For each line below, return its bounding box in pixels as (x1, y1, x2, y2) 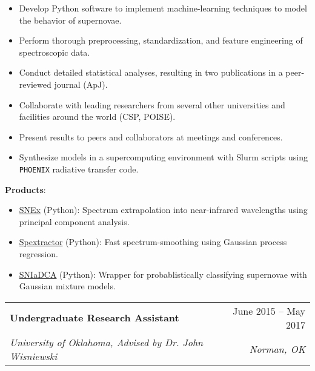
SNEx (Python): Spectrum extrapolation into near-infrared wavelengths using (19, 203, 308, 216)
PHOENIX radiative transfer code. (19, 162, 139, 175)
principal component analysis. (19, 215, 130, 228)
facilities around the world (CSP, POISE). (19, 110, 176, 123)
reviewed (19, 77, 51, 90)
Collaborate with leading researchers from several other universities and (19, 98, 285, 111)
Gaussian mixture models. (19, 280, 116, 292)
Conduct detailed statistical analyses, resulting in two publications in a (19, 66, 283, 79)
